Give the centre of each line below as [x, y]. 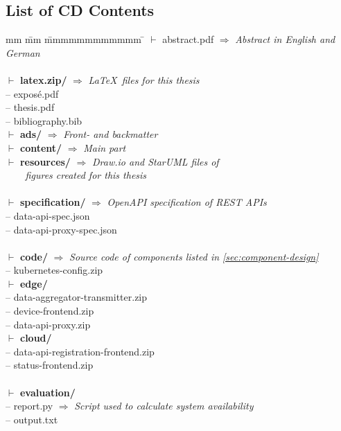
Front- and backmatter [111, 134]
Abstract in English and [285, 39]
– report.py [29, 406]
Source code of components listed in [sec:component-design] [194, 256]
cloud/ [36, 338]
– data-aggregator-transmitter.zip [77, 297]
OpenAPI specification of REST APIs [187, 202]
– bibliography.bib [44, 120]
